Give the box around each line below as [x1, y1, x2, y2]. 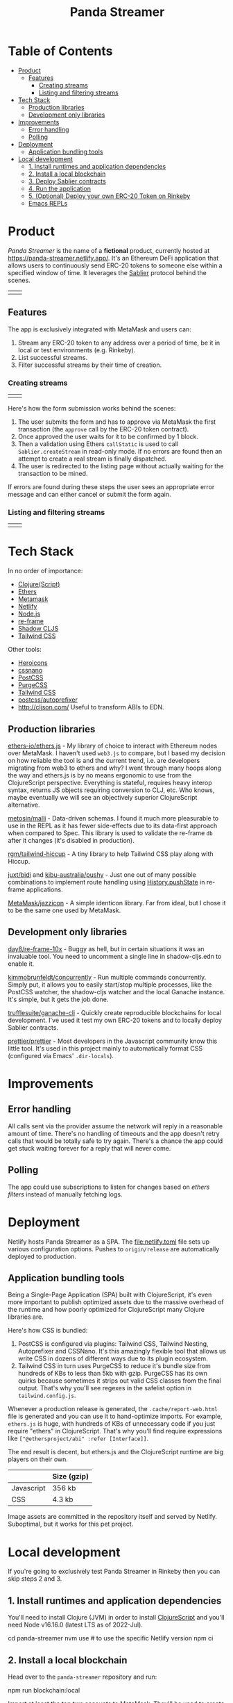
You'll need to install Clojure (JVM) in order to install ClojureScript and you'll [8, 1613, 225, 1622]
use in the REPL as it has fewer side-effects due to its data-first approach [8, 821, 218, 830]
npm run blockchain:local [8, 1686, 80, 1694]
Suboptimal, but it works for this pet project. [8, 1520, 134, 1529]
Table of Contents [8, 43, 113, 59]
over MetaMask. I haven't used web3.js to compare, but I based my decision [8, 749, 226, 757]
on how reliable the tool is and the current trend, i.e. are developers [8, 757, 200, 765]
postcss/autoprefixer [17, 696, 78, 704]
